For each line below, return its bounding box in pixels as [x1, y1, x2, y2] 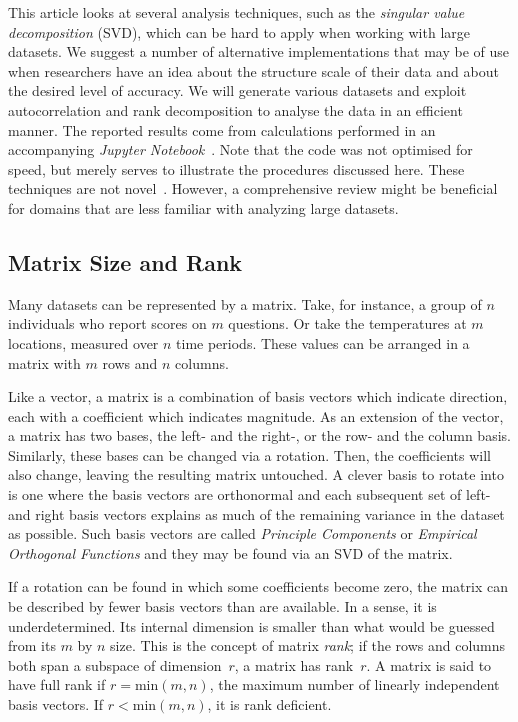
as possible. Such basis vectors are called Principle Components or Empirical [8, 523, 477, 544]
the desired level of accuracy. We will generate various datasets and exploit [8, 80, 467, 101]
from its [8, 635, 56, 656]
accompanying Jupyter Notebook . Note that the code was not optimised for [8, 139, 473, 160]
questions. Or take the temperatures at [228, 313, 467, 334]
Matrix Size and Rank [8, 246, 243, 277]
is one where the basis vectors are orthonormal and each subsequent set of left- [8, 484, 491, 505]
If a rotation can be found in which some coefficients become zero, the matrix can [8, 576, 508, 597]
